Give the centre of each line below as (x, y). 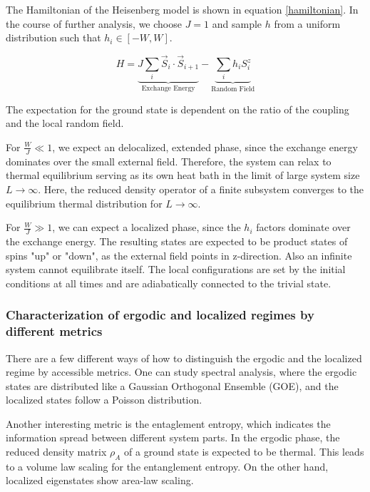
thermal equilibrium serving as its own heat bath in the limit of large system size (183, 175)
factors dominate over (303, 227)
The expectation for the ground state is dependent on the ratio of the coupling (178, 109)
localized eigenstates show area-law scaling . (100, 480)
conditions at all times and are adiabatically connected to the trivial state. (169, 283)
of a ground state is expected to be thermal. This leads (244, 452)
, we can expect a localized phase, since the (147, 227)
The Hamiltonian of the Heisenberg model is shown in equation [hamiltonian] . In (182, 9)
